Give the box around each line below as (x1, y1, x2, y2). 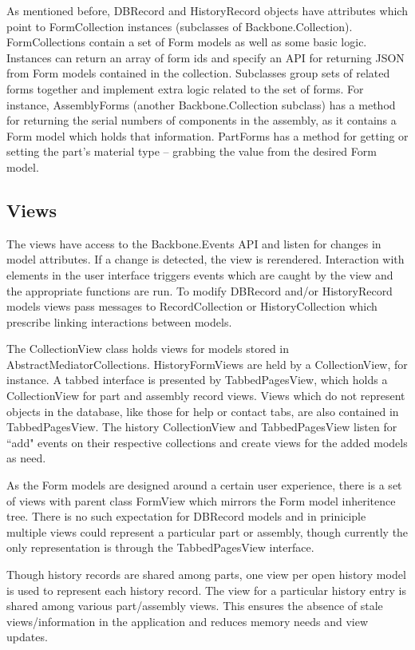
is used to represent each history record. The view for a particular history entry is (6, 581, 406, 598)
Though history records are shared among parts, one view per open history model (6, 566, 406, 583)
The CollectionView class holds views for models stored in (6, 340, 290, 357)
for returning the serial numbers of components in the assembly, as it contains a (6, 112, 397, 129)
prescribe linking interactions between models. (6, 313, 232, 330)
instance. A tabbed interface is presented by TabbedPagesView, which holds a (6, 371, 388, 388)
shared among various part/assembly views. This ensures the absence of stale (6, 597, 383, 614)
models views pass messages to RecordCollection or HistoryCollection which (6, 298, 377, 315)
